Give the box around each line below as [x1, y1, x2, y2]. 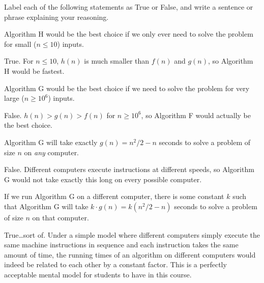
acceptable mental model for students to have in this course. [4, 269, 192, 279]
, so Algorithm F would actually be [141, 109, 251, 120]
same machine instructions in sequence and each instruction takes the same [4, 239, 239, 250]
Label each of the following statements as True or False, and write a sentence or [4, 2, 253, 12]
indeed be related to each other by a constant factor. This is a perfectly [4, 259, 227, 270]
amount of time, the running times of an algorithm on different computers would [4, 249, 256, 260]
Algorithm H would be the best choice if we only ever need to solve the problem [4, 29, 253, 39]
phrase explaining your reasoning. [4, 11, 109, 22]
